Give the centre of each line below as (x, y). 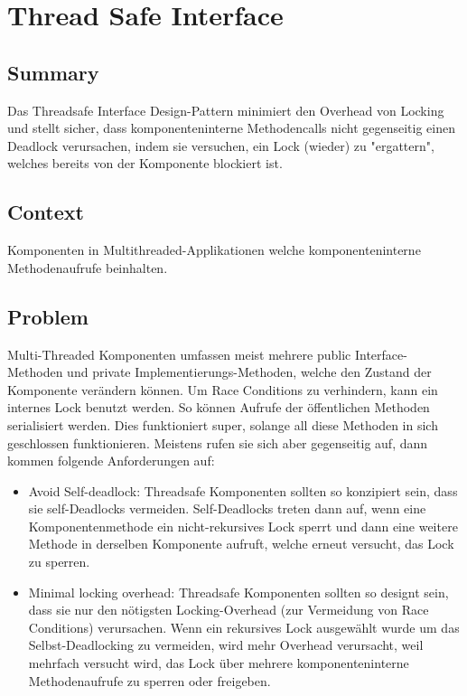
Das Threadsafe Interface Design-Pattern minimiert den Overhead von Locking (226, 110)
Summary (53, 72)
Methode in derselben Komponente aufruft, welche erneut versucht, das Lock (241, 544)
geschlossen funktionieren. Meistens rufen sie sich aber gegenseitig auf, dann (218, 442)
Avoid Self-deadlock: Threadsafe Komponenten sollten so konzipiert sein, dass (243, 490)
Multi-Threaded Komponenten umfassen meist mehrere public (179, 354)
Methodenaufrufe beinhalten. (88, 267)
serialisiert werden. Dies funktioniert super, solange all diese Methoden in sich (223, 424)
